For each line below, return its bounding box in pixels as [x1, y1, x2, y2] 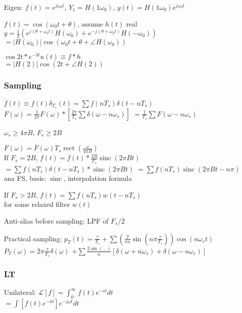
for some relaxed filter [4, 199, 70, 209]
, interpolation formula [63, 173, 132, 183]
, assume [77, 18, 103, 28]
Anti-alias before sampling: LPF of [4, 215, 109, 226]
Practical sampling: [4, 233, 62, 243]
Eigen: [4, 2, 23, 12]
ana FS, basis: [4, 173, 46, 183]
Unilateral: [4, 287, 36, 297]
